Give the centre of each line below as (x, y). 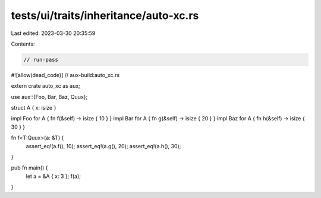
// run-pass (41, 60)
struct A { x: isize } (34, 108)
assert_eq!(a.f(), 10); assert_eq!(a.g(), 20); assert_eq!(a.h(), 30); (103, 146)
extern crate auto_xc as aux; (45, 86)
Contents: (23, 44)
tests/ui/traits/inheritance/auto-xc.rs (105, 15)
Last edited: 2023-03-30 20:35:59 (53, 33)
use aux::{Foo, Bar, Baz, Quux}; (49, 97)
